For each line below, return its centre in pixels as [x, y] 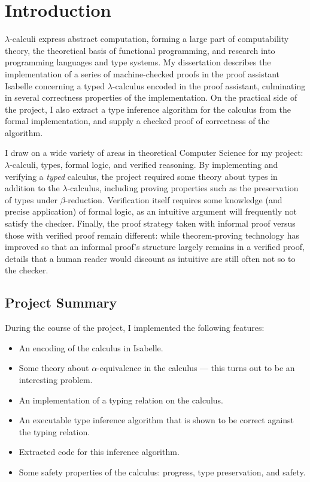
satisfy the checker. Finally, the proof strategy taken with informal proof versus [150, 223]
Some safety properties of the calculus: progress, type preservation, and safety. [162, 472]
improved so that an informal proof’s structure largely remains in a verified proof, [155, 247]
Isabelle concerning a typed [55, 85]
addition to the [32, 188]
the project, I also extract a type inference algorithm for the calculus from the [148, 109]
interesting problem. [56, 379]
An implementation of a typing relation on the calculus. [121, 400]
